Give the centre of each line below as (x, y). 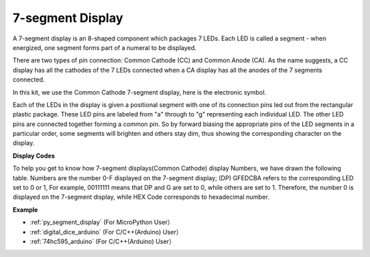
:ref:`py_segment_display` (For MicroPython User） (102, 222)
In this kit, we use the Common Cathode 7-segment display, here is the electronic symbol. (139, 92)
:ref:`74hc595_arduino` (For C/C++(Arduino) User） (102, 241)
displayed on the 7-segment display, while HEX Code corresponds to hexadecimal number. (141, 197)
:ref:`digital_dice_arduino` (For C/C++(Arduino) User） (106, 232)
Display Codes (34, 156)
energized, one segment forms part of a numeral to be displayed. (104, 47)
